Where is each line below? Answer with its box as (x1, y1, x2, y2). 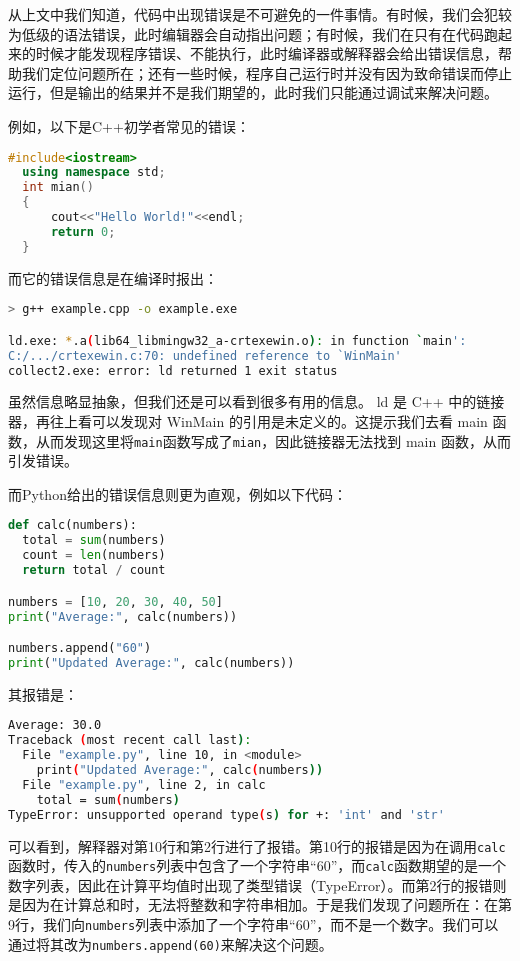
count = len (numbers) (22, 548, 166, 563)
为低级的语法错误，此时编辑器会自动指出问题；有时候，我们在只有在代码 (8, 23, 484, 44)
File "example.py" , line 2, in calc (22, 777, 266, 792)
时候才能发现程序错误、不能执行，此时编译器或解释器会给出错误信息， (35, 43, 498, 64)
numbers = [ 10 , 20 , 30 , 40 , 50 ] (8, 594, 223, 609)
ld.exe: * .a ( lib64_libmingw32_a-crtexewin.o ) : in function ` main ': (8, 333, 467, 348)
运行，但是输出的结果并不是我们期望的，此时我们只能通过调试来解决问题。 (8, 82, 498, 103)
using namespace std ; (22, 165, 166, 180)
